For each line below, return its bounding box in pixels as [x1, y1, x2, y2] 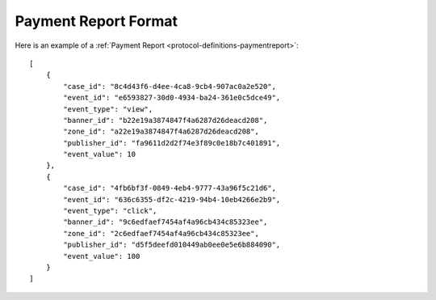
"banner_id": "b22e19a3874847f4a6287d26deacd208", [63, 116, 268, 125]
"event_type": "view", [63, 104, 153, 113]
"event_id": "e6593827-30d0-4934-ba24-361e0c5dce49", [63, 93, 281, 103]
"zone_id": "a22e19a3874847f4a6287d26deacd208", [63, 127, 260, 137]
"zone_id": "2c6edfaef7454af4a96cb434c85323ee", [63, 229, 260, 238]
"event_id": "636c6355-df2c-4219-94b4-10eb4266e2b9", [63, 195, 281, 204]
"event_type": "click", [63, 206, 157, 216]
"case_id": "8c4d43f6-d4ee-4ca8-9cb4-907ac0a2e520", [63, 82, 276, 91]
